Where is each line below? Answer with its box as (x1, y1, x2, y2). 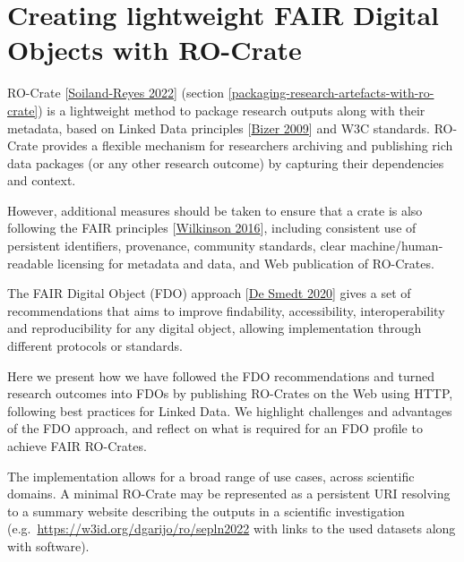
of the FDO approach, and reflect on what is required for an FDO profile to (7, 419, 423, 438)
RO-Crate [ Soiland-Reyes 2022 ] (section (7, 83, 225, 102)
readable (7, 253, 54, 272)
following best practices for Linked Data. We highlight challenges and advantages (7, 401, 452, 420)
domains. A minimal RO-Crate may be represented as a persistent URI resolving (7, 484, 451, 503)
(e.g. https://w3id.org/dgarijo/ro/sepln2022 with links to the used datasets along (7, 519, 456, 538)
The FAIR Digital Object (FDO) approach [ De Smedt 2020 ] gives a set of (7, 284, 411, 302)
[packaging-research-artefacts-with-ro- (228, 83, 434, 102)
